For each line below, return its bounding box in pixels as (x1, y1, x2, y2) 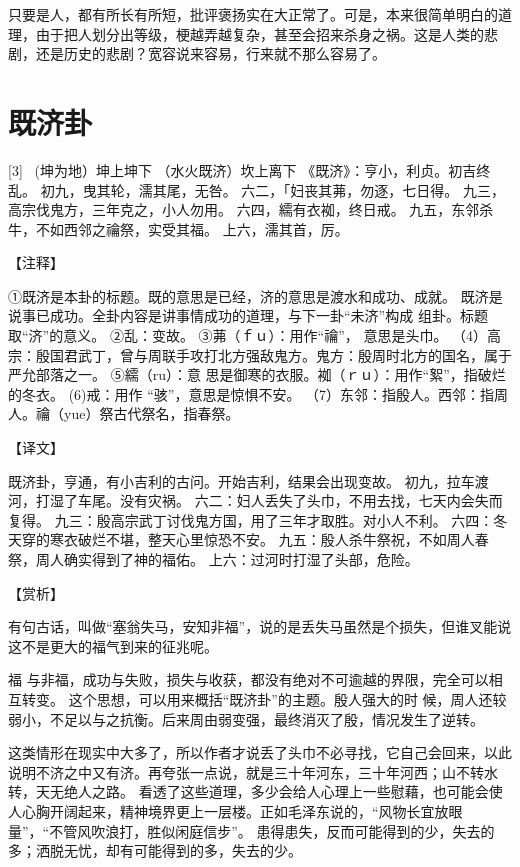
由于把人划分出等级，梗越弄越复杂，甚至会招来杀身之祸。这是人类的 (35, 23, 484, 44)
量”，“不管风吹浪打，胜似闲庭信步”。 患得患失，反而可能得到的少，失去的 (8, 820, 495, 841)
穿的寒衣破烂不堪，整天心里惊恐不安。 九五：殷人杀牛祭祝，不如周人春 (21, 529, 489, 550)
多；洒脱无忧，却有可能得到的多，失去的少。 (8, 840, 302, 861)
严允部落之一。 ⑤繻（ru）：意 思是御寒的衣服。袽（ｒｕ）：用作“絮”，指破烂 (8, 364, 506, 385)
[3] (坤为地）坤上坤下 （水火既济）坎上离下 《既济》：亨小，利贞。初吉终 (8, 159, 491, 180)
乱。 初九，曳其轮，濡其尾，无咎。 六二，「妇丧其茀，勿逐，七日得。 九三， (8, 179, 505, 200)
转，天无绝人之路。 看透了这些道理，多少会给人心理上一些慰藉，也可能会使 (8, 781, 503, 802)
